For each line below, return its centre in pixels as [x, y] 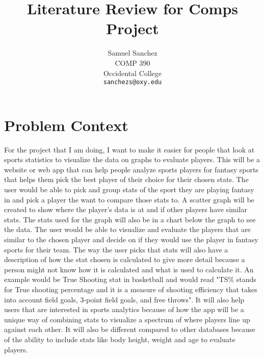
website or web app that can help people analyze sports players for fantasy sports [131, 169]
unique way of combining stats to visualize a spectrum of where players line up [127, 319]
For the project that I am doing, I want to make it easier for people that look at [129, 149]
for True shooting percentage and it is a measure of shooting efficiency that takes [131, 289]
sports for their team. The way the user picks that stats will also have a [116, 249]
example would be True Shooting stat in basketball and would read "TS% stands [130, 279]
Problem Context [66, 125]
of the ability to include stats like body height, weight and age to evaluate [120, 339]
